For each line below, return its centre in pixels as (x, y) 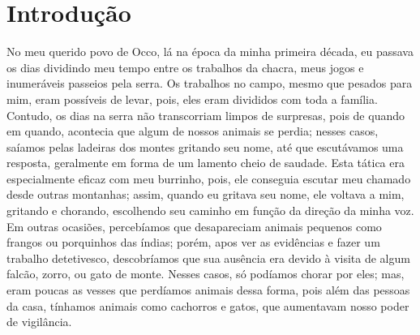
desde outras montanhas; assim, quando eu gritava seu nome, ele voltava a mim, (206, 194)
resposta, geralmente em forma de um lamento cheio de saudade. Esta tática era (206, 163)
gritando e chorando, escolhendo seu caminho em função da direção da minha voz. (210, 210)
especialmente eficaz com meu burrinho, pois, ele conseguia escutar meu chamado (209, 178)
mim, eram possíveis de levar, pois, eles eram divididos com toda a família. (192, 99)
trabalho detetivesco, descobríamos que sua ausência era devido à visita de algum (208, 258)
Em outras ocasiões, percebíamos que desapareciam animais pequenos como (194, 226)
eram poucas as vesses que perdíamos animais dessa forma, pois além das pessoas (208, 290)
